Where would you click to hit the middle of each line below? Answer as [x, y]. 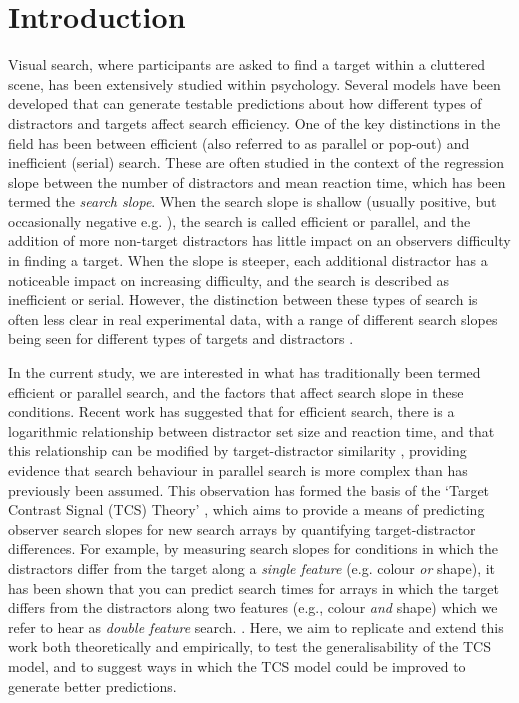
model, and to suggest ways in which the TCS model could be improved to [237, 665]
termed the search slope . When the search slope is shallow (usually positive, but [252, 201]
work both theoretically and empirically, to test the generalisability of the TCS [249, 646]
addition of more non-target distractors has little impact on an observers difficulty [259, 240]
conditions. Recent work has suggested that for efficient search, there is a [231, 411]
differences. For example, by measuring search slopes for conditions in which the [253, 548]
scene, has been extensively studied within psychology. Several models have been [254, 83]
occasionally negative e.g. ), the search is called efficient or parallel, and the [239, 220]
